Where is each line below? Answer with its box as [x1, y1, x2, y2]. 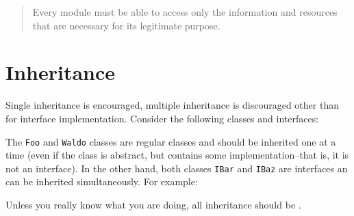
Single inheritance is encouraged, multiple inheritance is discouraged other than [5, 98, 339, 112]
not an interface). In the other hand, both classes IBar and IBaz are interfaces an [5, 161, 348, 175]
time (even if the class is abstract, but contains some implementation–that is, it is [5, 148, 349, 162]
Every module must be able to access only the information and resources [32, 5, 338, 18]
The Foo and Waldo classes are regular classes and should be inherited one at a [5, 134, 336, 148]
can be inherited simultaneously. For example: [5, 174, 198, 189]
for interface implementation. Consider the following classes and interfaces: [5, 111, 319, 125]
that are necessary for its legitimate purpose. [32, 18, 220, 32]
